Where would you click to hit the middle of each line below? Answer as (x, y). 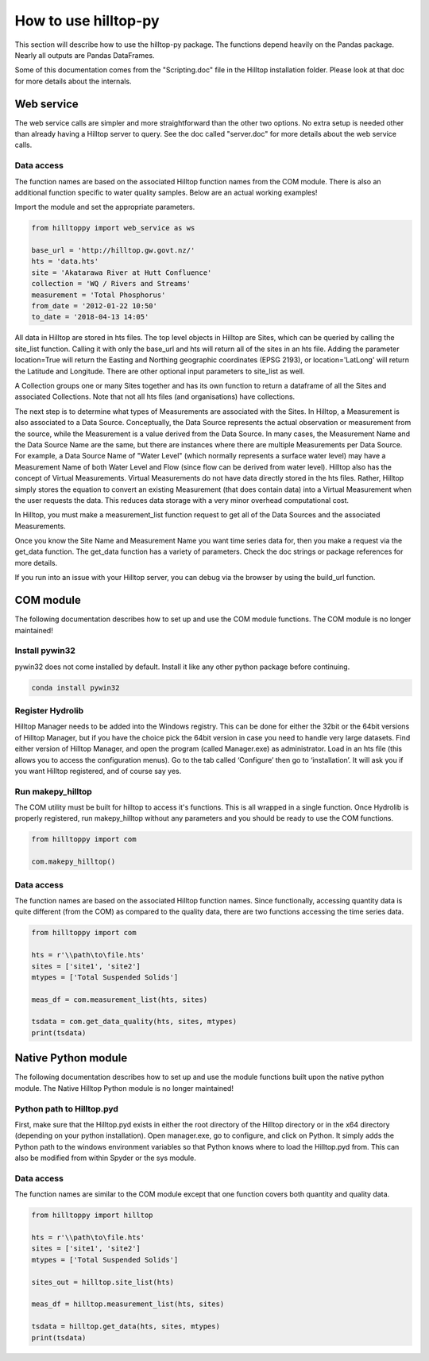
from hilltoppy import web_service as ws (113, 228)
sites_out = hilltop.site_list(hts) (103, 1282)
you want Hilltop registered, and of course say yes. (98, 771)
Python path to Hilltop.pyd (67, 1108)
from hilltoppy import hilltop (93, 1215)
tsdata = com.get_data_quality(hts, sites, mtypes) (134, 1022)
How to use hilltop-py (87, 21)
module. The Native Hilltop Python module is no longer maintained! (124, 1088)
